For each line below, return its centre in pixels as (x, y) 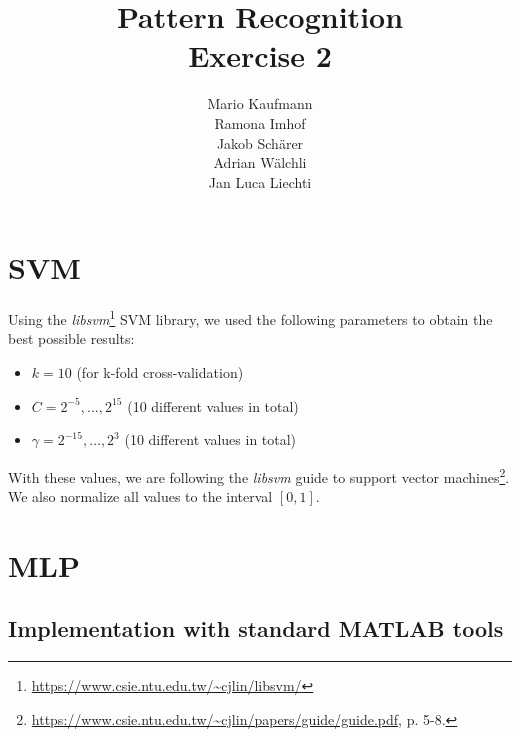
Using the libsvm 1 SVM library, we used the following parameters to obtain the (250, 317)
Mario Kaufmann (260, 103)
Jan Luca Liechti (260, 181)
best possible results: (71, 338)
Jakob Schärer (260, 142)
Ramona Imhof (260, 122)
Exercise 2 (260, 55)
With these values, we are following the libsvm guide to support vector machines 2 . (259, 475)
